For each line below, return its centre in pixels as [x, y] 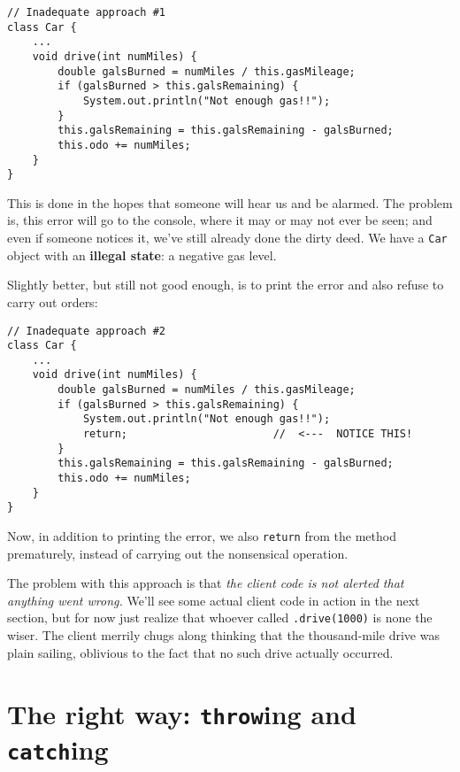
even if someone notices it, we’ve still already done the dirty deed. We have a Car [227, 238]
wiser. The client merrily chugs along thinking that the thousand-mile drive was [223, 635]
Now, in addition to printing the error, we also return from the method [202, 536]
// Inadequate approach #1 [86, 12]
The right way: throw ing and [182, 713]
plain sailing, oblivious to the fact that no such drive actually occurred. [200, 652]
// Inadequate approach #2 [86, 331]
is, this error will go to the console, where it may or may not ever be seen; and [220, 220]
